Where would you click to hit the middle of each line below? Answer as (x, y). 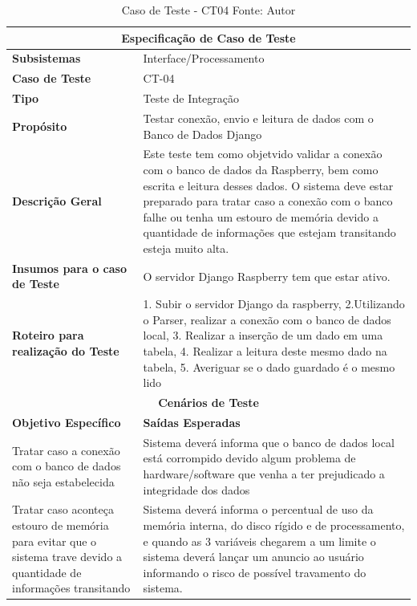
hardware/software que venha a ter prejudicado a (264, 473)
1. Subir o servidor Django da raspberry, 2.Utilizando (274, 304)
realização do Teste (66, 351)
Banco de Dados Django (202, 134)
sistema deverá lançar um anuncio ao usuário (253, 557)
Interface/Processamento (204, 58)
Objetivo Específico (67, 422)
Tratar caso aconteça (63, 509)
